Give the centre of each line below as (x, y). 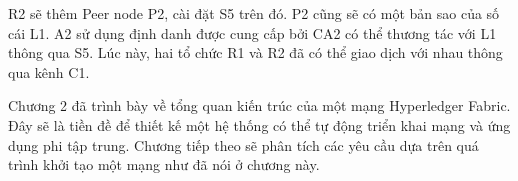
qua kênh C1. (49, 71)
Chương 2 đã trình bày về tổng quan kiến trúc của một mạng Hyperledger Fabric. (259, 105)
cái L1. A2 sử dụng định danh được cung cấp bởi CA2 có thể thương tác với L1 (252, 32)
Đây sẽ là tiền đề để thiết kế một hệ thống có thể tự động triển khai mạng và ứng (259, 124)
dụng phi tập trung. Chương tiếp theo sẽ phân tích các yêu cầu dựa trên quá (243, 144)
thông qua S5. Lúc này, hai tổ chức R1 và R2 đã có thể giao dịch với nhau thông (255, 52)
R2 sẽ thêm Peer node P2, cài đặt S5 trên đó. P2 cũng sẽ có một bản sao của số (254, 13)
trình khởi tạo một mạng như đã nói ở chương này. (164, 164)
